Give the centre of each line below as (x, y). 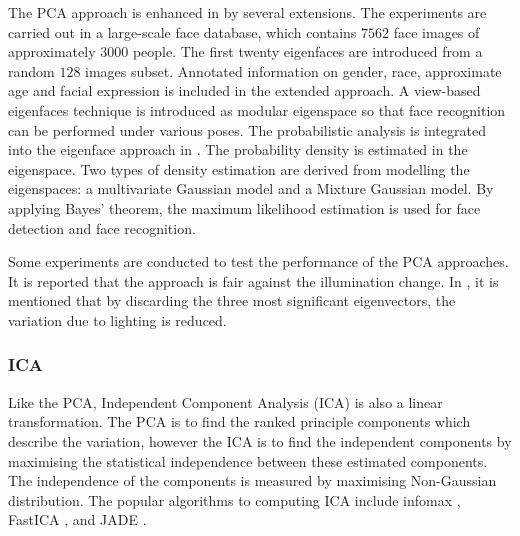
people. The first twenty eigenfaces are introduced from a (307, 51)
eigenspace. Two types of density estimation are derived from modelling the (239, 168)
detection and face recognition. (102, 227)
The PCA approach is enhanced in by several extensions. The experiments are (247, 12)
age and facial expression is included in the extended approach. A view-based (244, 90)
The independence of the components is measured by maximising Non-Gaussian (252, 480)
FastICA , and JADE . (77, 519)
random (31, 70)
